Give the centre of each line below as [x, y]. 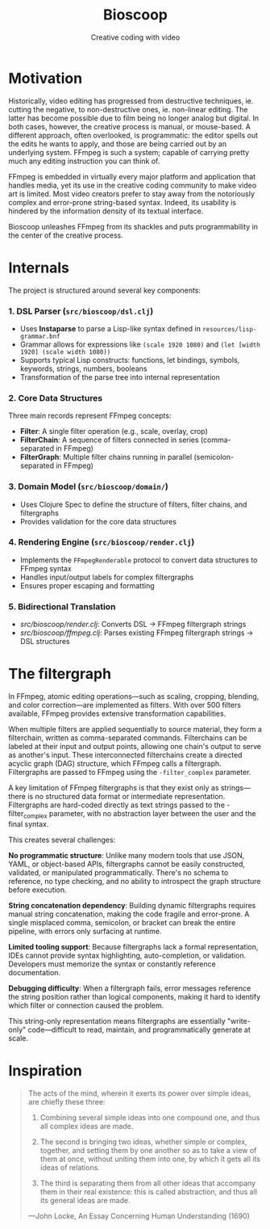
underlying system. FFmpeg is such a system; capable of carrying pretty [129, 152]
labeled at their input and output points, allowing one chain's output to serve [135, 747]
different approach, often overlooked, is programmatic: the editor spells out [133, 135]
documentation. [35, 972]
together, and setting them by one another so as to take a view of [148, 1150]
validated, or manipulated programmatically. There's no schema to [118, 872]
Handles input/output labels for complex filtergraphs [107, 577]
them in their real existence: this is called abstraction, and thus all [149, 1191]
